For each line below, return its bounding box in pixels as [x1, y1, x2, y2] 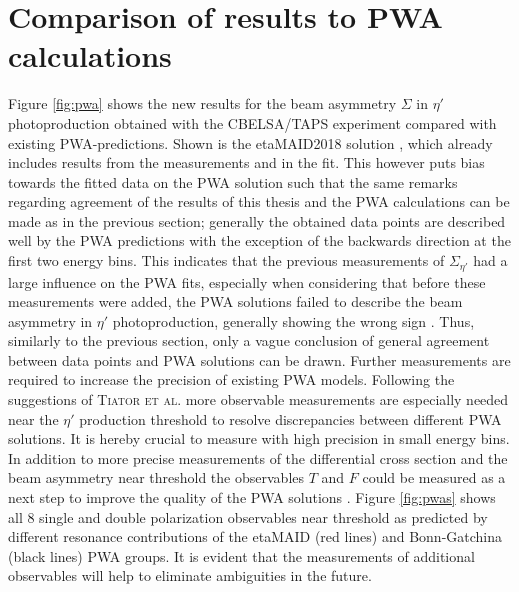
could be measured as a [362, 467, 506, 488]
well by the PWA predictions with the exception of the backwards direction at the [8, 230, 511, 251]
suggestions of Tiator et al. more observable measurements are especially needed [8, 389, 509, 410]
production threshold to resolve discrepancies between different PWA [79, 408, 502, 429]
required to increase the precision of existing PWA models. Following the [8, 369, 455, 390]
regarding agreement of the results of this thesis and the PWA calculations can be [8, 191, 510, 212]
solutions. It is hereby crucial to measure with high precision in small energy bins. [8, 428, 510, 449]
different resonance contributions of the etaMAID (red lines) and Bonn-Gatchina [8, 526, 503, 547]
